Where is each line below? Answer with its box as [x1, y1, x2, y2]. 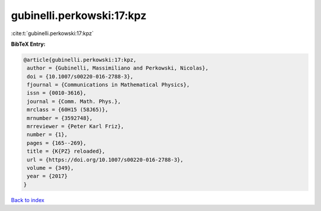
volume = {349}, [27, 165, 74, 171]
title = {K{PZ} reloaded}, [27, 148, 105, 155]
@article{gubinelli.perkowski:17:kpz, [23, 56, 137, 63]
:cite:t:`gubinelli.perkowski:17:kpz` [11, 30, 94, 37]
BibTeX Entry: [11, 40, 46, 48]
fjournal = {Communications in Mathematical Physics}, [27, 81, 190, 89]
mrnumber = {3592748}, [27, 115, 93, 121]
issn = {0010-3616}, [27, 90, 87, 96]
